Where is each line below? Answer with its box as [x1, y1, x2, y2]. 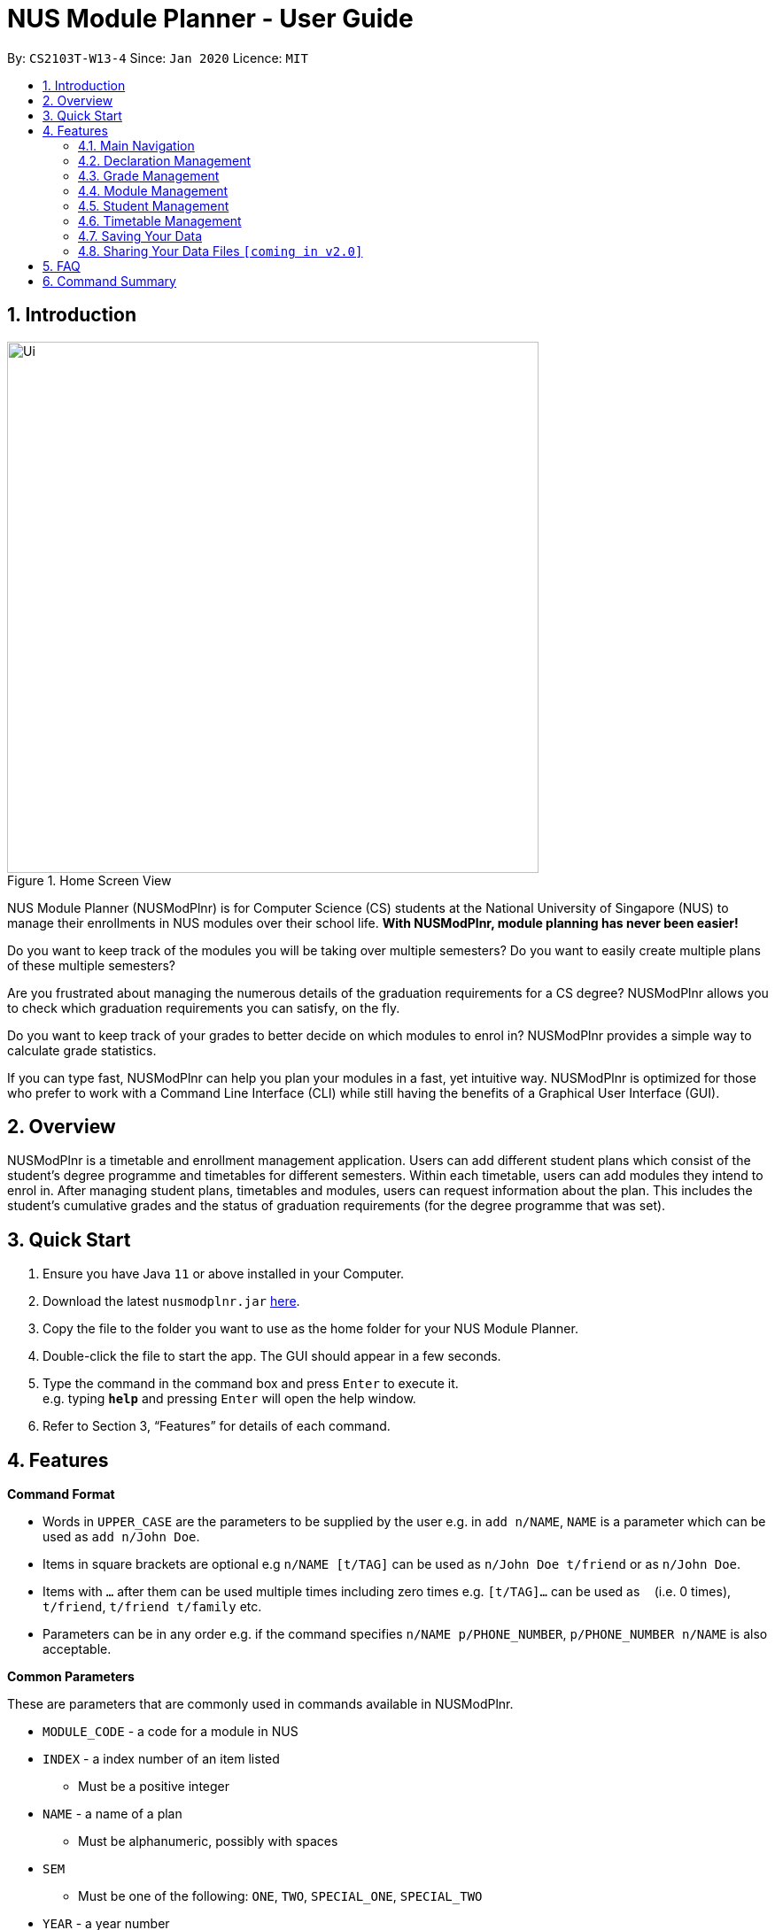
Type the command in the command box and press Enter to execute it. [43, 1376, 459, 1392]
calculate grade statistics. [7, 1042, 157, 1058]
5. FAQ [43, 258, 81, 274]
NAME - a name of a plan [43, 1806, 182, 1822]
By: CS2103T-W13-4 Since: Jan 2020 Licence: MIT [7, 50, 308, 66]
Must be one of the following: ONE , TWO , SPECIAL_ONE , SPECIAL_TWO [78, 1888, 483, 1904]
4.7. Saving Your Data [78, 228, 203, 243]
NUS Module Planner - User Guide [7, 4, 414, 34]
